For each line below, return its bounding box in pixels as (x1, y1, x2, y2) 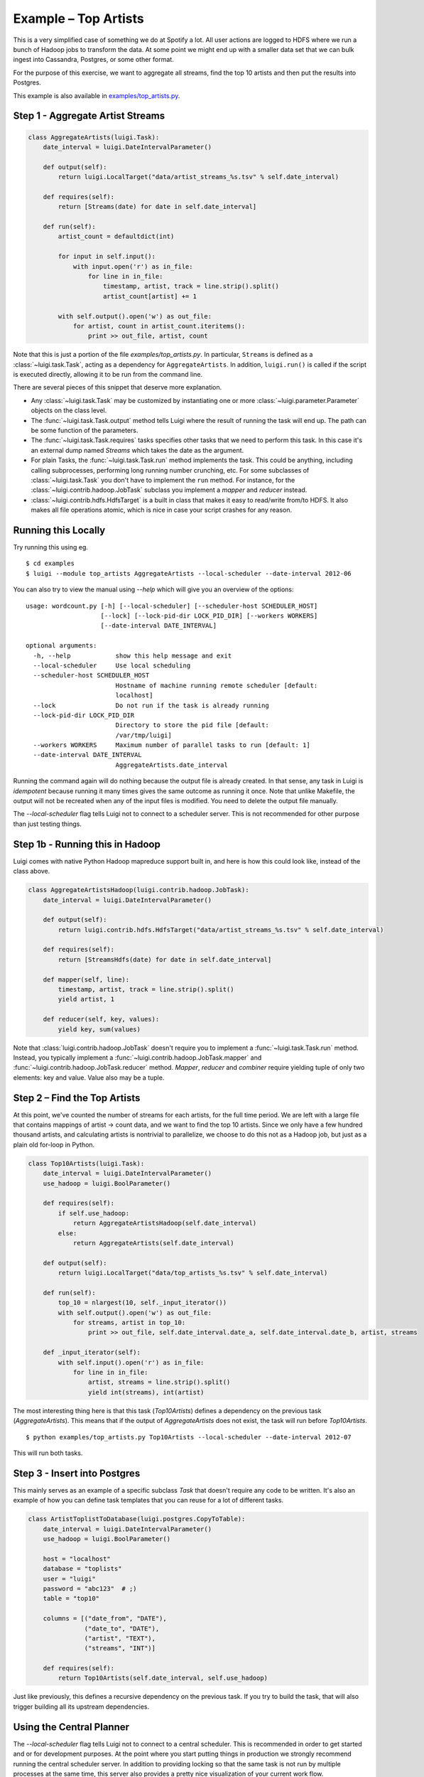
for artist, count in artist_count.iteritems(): (72, 322, 246, 330)
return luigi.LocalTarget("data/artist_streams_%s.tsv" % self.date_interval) (58, 173, 339, 181)
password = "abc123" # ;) (43, 1584, 138, 1592)
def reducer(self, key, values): (43, 1015, 160, 1024)
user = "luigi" (43, 1574, 96, 1583)
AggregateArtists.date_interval (115, 761, 229, 769)
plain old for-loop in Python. (13, 1140, 95, 1149)
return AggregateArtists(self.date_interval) (72, 1239, 234, 1247)
